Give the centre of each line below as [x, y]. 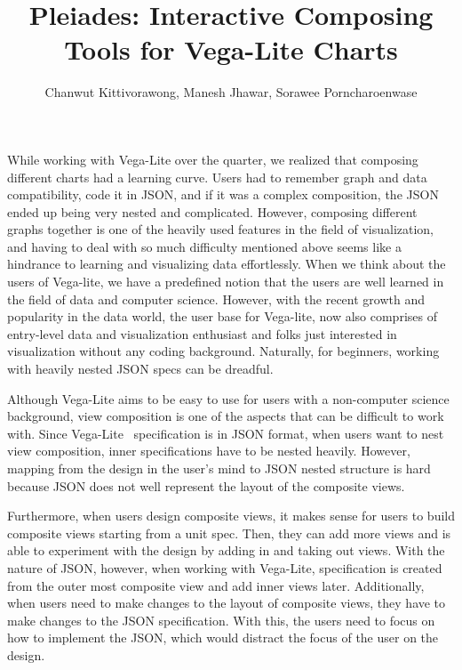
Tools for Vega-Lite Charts [231, 49]
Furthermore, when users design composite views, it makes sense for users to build [231, 516]
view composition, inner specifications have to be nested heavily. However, [209, 451]
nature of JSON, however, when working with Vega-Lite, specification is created [225, 567]
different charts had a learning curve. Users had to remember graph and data [217, 177]
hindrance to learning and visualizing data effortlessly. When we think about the [227, 264]
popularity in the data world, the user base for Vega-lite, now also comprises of [222, 316]
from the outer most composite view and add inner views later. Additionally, [216, 585]
